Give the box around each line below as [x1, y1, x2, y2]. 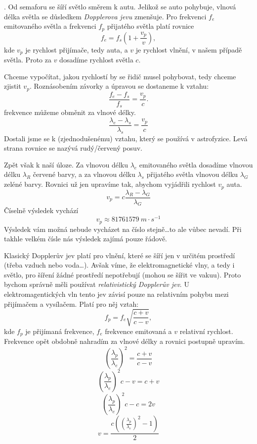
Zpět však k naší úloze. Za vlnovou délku [4, 159, 128, 169]
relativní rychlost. [179, 326, 233, 336]
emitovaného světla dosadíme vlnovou [139, 159, 253, 169]
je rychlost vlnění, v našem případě [135, 44, 242, 55]
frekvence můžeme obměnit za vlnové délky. [4, 107, 136, 117]
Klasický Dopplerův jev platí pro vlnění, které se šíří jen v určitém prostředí [4, 250, 235, 260]
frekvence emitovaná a [105, 326, 172, 336]
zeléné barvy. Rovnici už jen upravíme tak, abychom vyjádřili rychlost [4, 179, 216, 189]
